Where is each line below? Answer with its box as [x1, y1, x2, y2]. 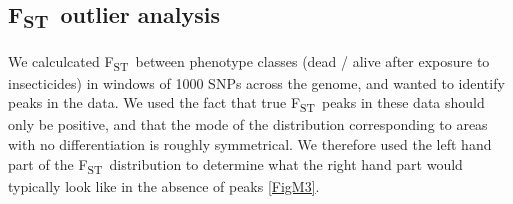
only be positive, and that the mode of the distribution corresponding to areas [8, 114, 488, 135]
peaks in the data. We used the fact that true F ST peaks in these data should [8, 92, 485, 116]
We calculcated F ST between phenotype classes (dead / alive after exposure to [8, 50, 490, 74]
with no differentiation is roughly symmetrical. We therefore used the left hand [8, 133, 492, 154]
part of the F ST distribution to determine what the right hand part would [8, 153, 463, 177]
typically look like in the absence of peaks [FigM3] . [8, 175, 320, 196]
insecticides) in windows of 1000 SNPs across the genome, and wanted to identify [8, 72, 505, 93]
